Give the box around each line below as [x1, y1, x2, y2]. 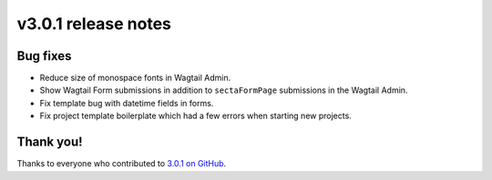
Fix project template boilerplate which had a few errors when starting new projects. [39, 110, 353, 122]
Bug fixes [16, 48, 72, 64]
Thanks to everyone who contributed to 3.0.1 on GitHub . [16, 158, 227, 169]
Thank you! [16, 135, 83, 150]
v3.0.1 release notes [16, 14, 172, 34]
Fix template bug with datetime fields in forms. [39, 97, 214, 108]
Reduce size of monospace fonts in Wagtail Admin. [39, 73, 231, 84]
